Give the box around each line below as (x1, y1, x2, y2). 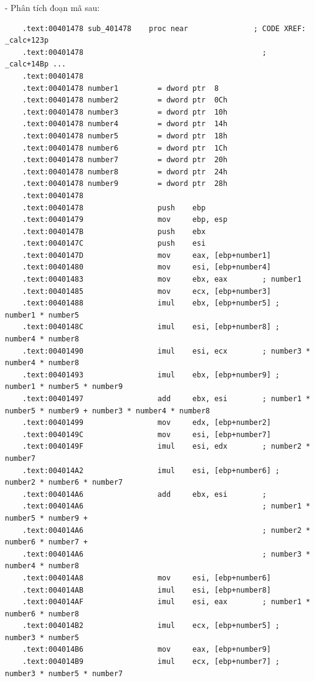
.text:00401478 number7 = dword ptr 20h (22, 155, 228, 165)
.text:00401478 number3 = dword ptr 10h (22, 107, 228, 116)
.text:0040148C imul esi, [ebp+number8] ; (22, 323, 280, 332)
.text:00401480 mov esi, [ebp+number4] (22, 263, 271, 272)
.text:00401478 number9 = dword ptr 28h (22, 179, 228, 188)
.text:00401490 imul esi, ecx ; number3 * (22, 346, 311, 355)
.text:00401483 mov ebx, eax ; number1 (22, 275, 302, 284)
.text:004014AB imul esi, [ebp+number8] (22, 585, 271, 594)
